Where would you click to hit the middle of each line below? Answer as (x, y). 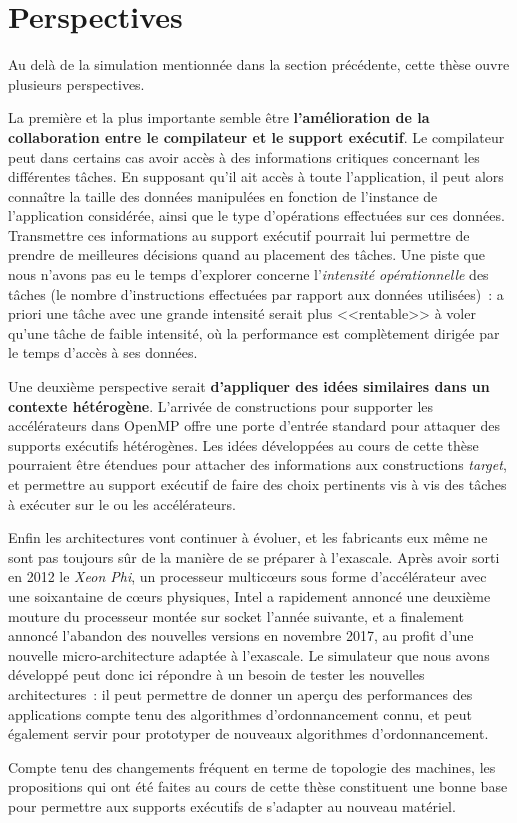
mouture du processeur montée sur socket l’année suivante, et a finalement (236, 615)
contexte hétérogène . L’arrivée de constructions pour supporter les (221, 405)
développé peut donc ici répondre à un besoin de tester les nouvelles (216, 674)
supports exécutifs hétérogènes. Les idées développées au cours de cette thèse (243, 444)
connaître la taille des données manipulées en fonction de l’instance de (223, 195)
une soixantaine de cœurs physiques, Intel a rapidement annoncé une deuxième (249, 595)
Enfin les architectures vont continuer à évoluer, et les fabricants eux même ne (248, 537)
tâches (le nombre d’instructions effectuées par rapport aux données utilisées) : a (256, 293)
